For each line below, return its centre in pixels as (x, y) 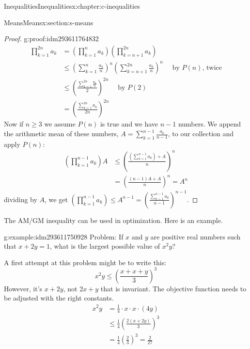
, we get (56, 199)
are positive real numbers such (195, 236)
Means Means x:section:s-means (49, 22)
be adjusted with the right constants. (59, 298)
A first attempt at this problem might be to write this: (85, 262)
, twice (212, 68)
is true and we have (129, 124)
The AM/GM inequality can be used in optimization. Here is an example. (113, 220)
